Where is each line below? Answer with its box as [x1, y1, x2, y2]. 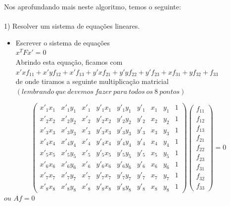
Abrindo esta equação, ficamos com [15, 56, 123, 67]
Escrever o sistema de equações [15, 37, 110, 47]
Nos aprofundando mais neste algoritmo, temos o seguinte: [4, 1, 181, 11]
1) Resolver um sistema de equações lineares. [4, 21, 140, 31]
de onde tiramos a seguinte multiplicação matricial [15, 76, 169, 86]
